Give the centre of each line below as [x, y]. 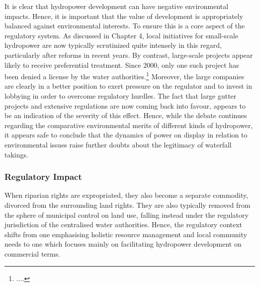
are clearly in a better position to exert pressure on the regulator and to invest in [129, 86]
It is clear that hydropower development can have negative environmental [117, 6]
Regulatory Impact [43, 177]
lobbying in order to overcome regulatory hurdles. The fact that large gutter [121, 96]
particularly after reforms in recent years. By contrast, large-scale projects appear [129, 55]
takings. [16, 154]
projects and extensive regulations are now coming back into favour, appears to [125, 105]
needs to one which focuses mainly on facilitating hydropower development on [123, 244]
